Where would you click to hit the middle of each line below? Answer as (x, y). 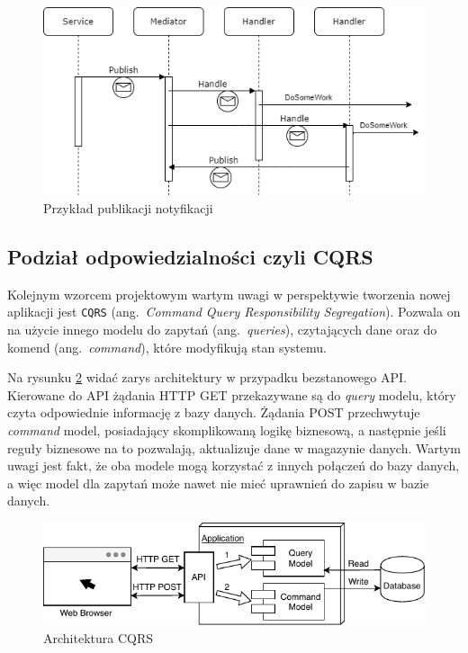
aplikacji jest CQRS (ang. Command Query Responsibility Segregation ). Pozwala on (234, 312)
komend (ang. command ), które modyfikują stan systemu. (167, 347)
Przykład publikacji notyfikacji (128, 207)
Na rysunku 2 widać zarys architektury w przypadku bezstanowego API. (207, 377)
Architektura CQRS (99, 637)
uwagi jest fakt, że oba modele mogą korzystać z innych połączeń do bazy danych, (234, 465)
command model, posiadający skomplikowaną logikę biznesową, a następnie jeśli (227, 429)
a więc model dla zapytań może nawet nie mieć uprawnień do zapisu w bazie (218, 483)
